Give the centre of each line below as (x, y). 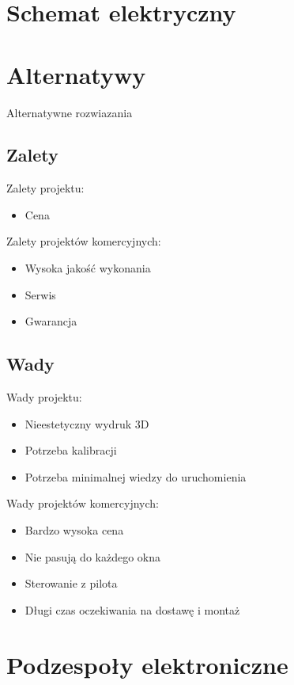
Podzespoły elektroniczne (147, 664)
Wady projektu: (44, 397)
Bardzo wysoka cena (74, 530)
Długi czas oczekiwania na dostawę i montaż (132, 609)
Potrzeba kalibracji (71, 450)
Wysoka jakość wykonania (88, 268)
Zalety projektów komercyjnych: (84, 241)
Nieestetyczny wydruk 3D (87, 423)
